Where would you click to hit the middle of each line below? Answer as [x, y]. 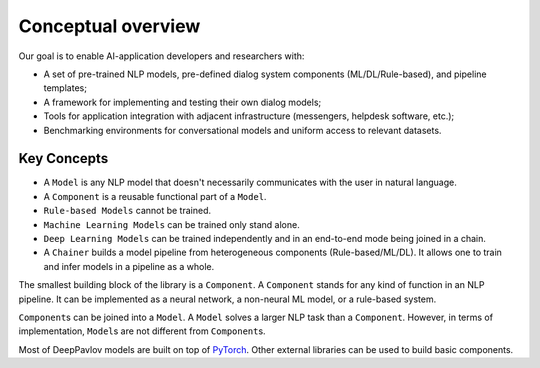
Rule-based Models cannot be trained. [127, 211]
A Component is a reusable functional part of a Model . [155, 196]
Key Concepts [63, 158]
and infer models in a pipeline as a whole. [129, 266]
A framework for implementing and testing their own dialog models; [182, 102]
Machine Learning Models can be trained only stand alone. [171, 224]
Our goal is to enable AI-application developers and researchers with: [161, 56]
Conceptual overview [109, 26]
